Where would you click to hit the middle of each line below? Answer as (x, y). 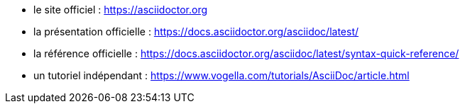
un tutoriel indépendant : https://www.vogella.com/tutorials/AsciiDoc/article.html (221, 75)
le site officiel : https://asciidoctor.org (121, 10)
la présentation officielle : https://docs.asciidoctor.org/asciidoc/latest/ (196, 31)
